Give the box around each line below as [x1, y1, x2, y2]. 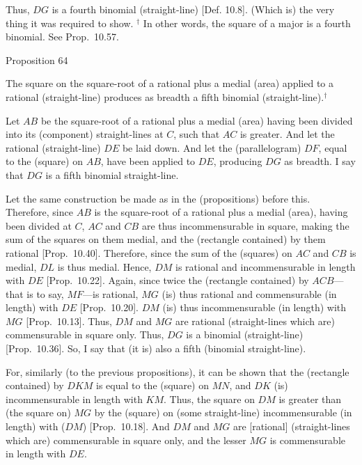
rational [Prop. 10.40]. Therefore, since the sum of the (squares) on [6, 245, 292, 260]
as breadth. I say [284, 154, 356, 168]
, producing [213, 154, 262, 168]
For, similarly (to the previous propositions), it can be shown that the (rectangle [6, 364, 349, 379]
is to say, [26, 286, 64, 301]
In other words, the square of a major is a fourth [143, 15, 351, 30]
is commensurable [269, 432, 346, 447]
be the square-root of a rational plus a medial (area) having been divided [40, 113, 353, 127]
